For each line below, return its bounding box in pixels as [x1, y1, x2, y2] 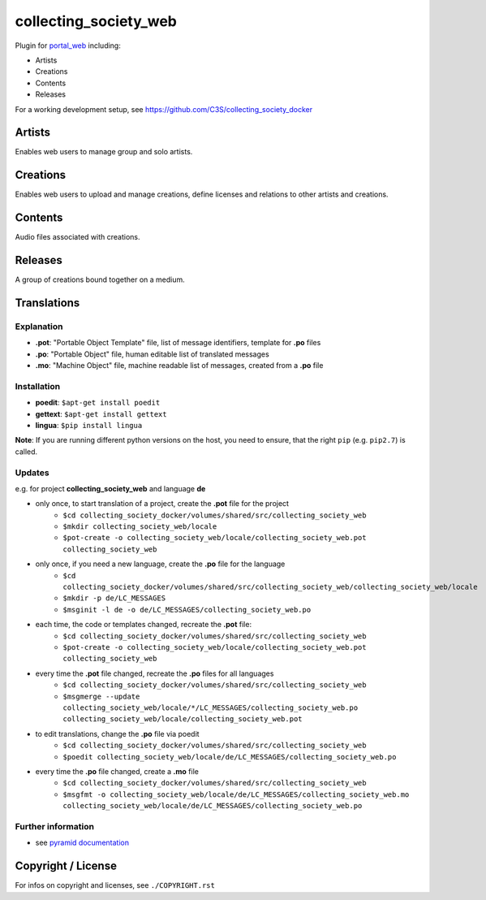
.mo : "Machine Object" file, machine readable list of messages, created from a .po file [35, 361, 324, 370]
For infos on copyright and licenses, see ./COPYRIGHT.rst [15, 881, 215, 890]
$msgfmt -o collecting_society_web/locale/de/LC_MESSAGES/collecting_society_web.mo [62, 790, 410, 799]
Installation [15, 380, 61, 392]
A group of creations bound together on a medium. [15, 275, 186, 284]
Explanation [15, 321, 63, 332]
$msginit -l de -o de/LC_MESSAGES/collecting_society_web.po [62, 605, 312, 614]
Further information [15, 820, 95, 832]
